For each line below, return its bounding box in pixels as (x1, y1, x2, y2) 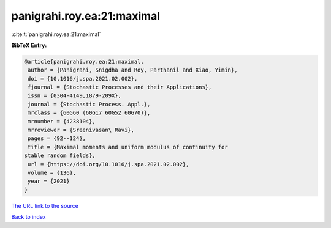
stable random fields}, (24, 152, 96, 159)
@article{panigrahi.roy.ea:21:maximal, (24, 58, 144, 65)
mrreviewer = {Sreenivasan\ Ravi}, (28, 127, 135, 134)
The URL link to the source (11, 202, 79, 209)
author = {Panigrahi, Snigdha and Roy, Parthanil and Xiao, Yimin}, (28, 67, 238, 73)
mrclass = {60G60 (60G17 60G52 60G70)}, (28, 109, 151, 116)
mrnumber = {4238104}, (28, 118, 96, 125)
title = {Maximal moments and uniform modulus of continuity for (28, 144, 228, 150)
